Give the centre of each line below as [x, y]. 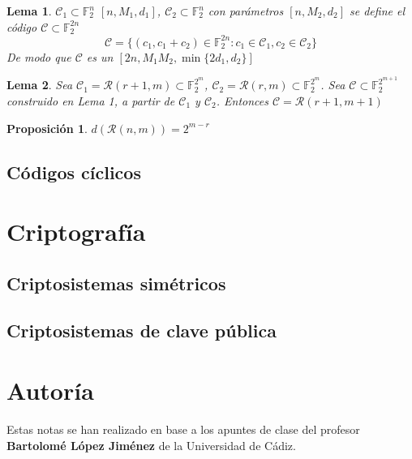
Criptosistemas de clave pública [142, 330]
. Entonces [242, 100]
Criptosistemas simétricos [116, 283]
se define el [377, 11]
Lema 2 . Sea [40, 85]
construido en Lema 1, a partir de [91, 100]
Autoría [50, 390]
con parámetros [246, 11]
